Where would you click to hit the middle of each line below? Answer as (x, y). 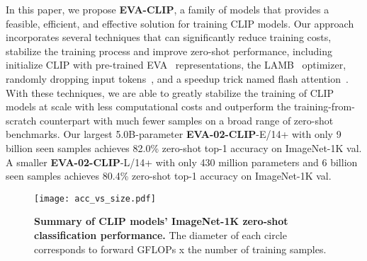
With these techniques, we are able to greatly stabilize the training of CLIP (170, 92)
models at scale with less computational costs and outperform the (148, 106)
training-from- (324, 106)
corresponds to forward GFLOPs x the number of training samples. (180, 249)
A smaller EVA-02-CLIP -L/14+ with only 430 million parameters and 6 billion (182, 162)
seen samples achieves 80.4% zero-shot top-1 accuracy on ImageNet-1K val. (169, 176)
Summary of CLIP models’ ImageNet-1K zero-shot (161, 221)
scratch (21, 120)
